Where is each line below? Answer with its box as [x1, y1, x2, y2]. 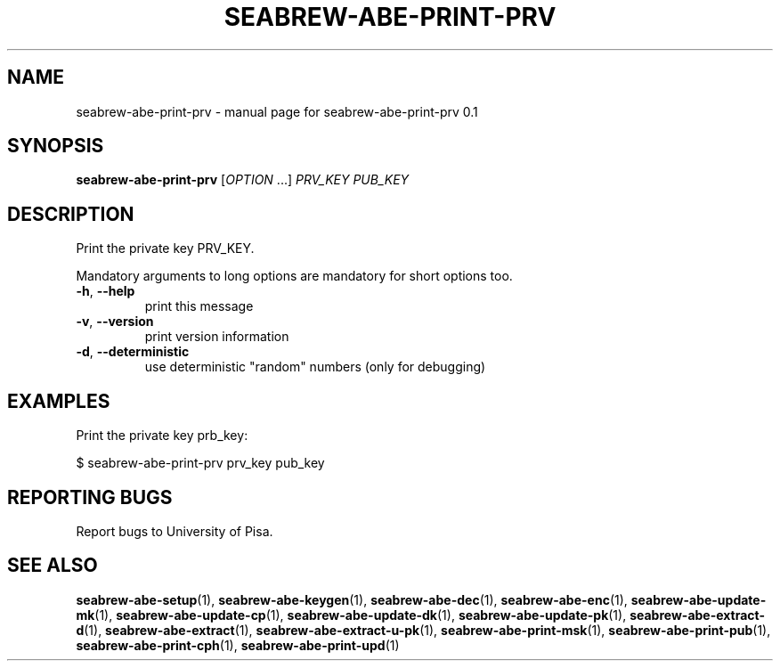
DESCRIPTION [7, 202, 134, 225]
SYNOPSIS [7, 134, 104, 158]
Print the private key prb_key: [76, 428, 248, 444]
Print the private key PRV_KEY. [76, 240, 255, 257]
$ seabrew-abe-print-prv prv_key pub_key [76, 455, 325, 471]
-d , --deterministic [76, 344, 190, 360]
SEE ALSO [7, 554, 98, 577]
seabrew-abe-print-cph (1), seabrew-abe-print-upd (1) [76, 637, 400, 653]
